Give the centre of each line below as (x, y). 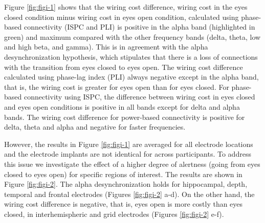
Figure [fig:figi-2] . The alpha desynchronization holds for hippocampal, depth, (126, 184)
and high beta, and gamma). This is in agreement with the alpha (106, 47)
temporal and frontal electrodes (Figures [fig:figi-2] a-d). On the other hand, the (129, 194)
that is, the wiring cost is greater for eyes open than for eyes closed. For (117, 86)
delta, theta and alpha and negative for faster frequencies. (95, 127)
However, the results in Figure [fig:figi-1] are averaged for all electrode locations (129, 144)
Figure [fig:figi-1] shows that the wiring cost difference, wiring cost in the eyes (126, 7)
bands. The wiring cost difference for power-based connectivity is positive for (125, 117)
